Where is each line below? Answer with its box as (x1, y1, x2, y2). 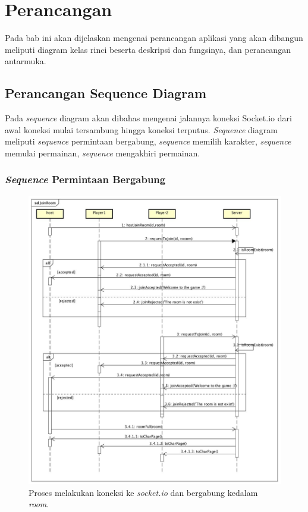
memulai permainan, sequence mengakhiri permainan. (5, 146, 200, 159)
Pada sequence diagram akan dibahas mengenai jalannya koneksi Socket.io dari (5, 112, 292, 124)
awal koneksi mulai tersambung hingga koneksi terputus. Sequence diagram (5, 123, 278, 136)
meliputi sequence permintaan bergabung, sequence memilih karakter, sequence (5, 135, 291, 147)
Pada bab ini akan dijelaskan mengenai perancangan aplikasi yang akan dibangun (5, 32, 303, 44)
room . (29, 498, 49, 510)
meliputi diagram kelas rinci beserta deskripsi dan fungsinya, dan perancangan (5, 43, 291, 55)
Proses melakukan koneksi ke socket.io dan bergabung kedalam (29, 486, 258, 498)
